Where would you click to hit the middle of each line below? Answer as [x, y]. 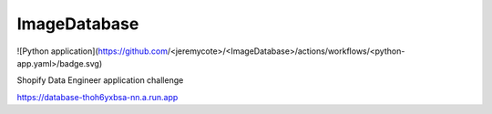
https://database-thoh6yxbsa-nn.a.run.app [97, 97]
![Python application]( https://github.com [92, 51]
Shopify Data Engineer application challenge [100, 80]
